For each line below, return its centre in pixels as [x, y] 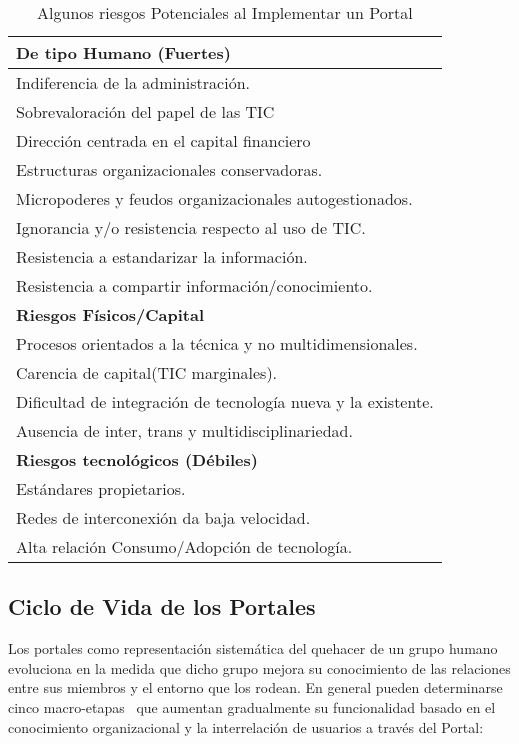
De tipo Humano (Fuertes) [123, 52]
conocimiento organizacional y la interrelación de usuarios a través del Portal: [246, 726]
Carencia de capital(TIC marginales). [147, 372]
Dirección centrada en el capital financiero [163, 140]
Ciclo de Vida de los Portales [162, 606]
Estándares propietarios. [101, 488]
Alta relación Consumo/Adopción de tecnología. [184, 546]
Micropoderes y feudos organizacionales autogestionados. [214, 198]
